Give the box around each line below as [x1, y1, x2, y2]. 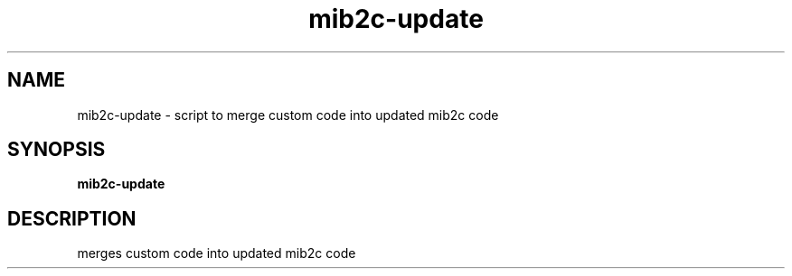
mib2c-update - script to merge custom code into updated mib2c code [77, 106, 499, 123]
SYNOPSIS [7, 138, 106, 161]
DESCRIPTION [7, 207, 137, 230]
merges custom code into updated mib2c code [77, 245, 356, 262]
